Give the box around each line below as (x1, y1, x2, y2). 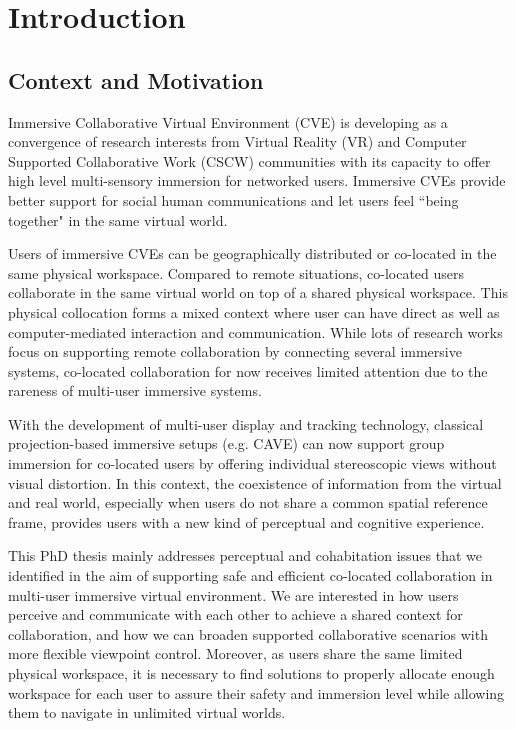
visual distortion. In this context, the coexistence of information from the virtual (8, 472, 502, 493)
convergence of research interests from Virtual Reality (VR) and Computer (8, 131, 467, 152)
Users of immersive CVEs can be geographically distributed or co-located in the (8, 243, 497, 264)
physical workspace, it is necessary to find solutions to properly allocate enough (8, 663, 495, 684)
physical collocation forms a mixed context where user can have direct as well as (8, 301, 500, 322)
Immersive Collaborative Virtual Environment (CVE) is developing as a (8, 111, 448, 132)
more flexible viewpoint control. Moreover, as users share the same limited (8, 643, 463, 664)
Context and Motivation (8, 64, 264, 95)
